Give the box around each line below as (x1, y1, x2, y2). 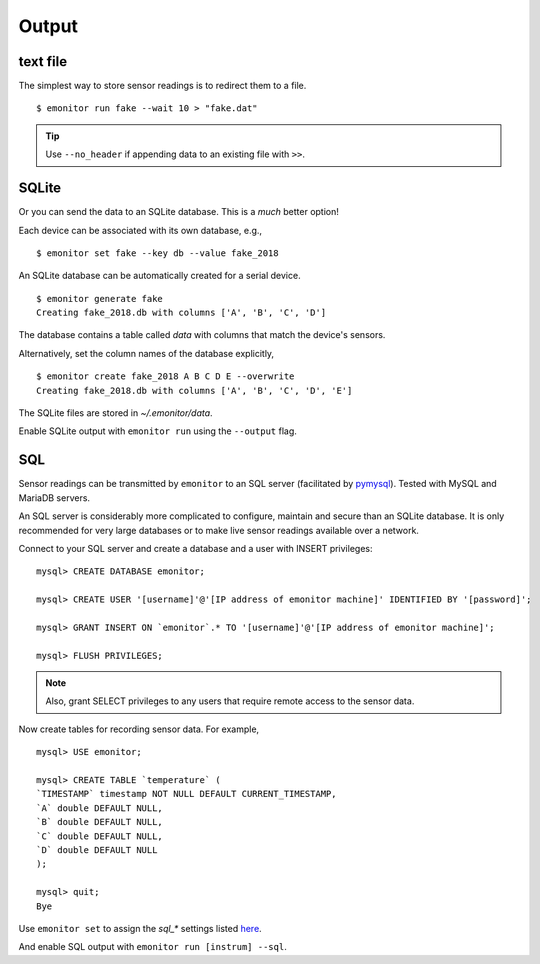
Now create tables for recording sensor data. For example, (18, 723, 260, 735)
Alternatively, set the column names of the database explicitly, (18, 347, 275, 359)
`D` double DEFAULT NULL (36, 844, 158, 855)
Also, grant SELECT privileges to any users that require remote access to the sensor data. (45, 695, 415, 707)
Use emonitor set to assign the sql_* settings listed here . (18, 922, 262, 934)
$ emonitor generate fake (36, 293, 164, 304)
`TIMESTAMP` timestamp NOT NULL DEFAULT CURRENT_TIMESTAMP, (36, 788, 337, 800)
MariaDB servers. (18, 491, 90, 504)
